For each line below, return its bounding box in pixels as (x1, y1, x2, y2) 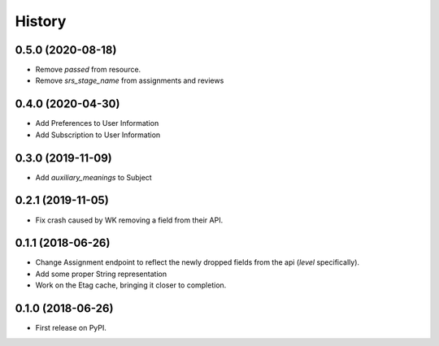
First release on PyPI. (35, 323, 107, 333)
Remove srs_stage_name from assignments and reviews (35, 76, 224, 85)
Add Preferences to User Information (35, 119, 159, 128)
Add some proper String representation (35, 269, 167, 279)
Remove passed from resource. (35, 65, 141, 75)
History (15, 12, 67, 30)
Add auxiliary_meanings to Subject (35, 172, 152, 182)
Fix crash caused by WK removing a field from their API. (35, 215, 224, 225)
